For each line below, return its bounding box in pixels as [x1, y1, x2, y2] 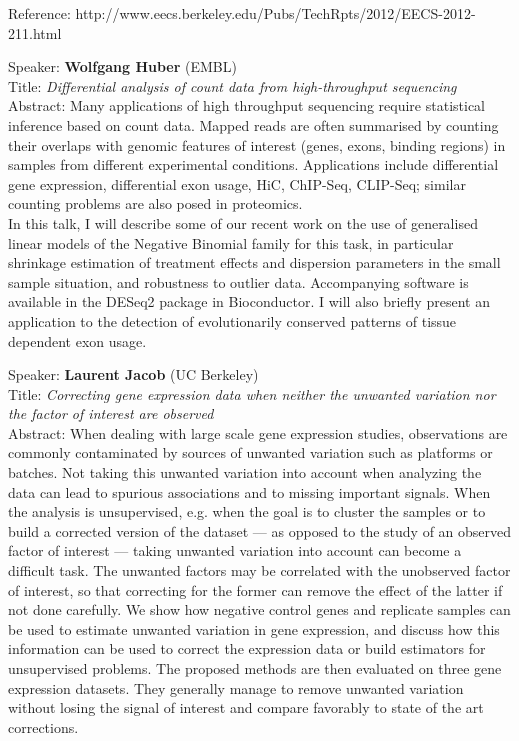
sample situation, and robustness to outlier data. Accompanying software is [8, 271, 469, 292]
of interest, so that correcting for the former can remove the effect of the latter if [8, 579, 503, 600]
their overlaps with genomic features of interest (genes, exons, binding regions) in [8, 134, 506, 155]
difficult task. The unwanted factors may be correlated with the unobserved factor [8, 560, 511, 581]
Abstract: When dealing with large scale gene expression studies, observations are [8, 422, 508, 443]
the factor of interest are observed [8, 403, 214, 424]
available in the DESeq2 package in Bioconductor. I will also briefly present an [8, 291, 490, 312]
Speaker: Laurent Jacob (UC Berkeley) [8, 364, 259, 385]
